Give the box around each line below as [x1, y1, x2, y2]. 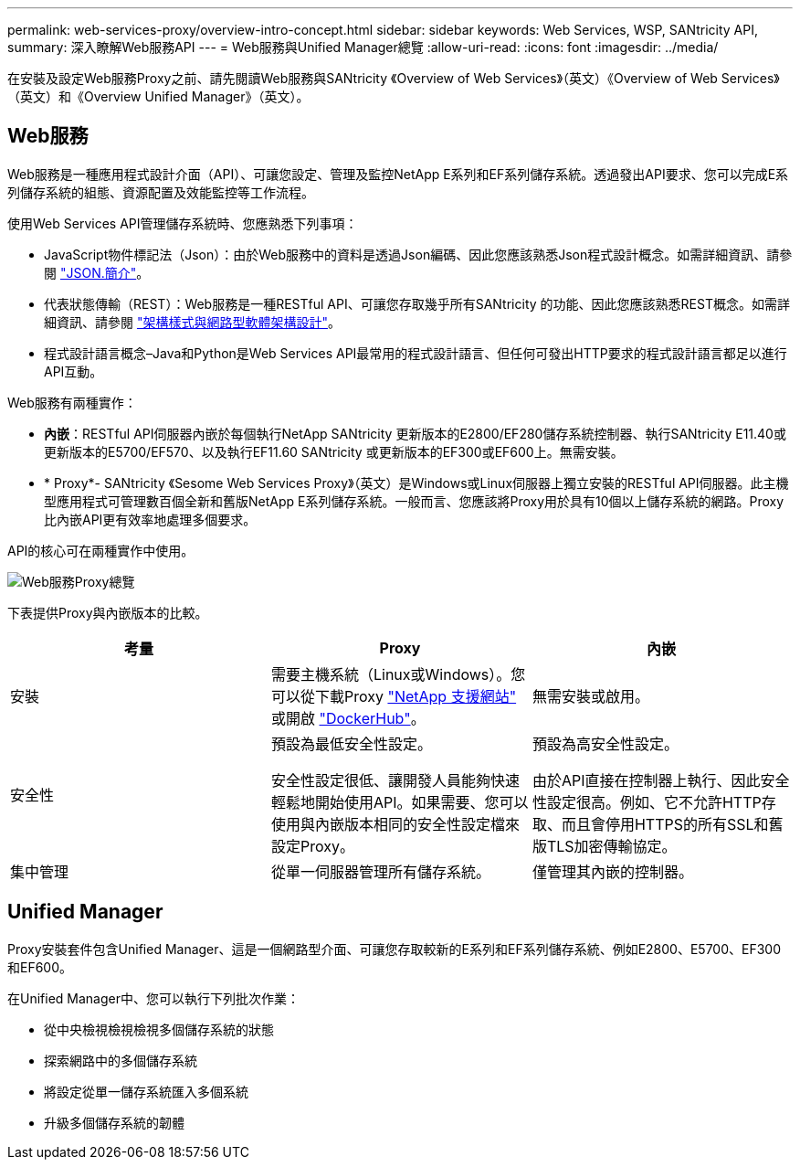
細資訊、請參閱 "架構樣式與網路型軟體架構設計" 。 [44, 313, 341, 330]
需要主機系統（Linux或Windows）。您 [270, 664, 526, 684]
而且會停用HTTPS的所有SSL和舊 [561, 814, 784, 833]
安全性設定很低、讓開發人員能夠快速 [270, 770, 520, 790]
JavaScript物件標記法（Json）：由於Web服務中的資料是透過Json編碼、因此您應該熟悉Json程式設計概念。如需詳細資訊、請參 [44, 246, 793, 262]
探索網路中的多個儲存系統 [44, 1052, 197, 1068]
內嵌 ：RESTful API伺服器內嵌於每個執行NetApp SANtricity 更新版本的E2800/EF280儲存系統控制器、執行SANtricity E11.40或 [44, 425, 786, 441]
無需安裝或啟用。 [532, 686, 649, 706]
